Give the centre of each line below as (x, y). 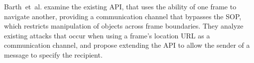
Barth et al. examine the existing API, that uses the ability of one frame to (120, 6)
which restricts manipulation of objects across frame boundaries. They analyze (124, 26)
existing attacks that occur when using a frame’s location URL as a (107, 35)
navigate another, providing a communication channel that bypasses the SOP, (123, 16)
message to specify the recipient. (53, 54)
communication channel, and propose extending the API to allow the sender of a (127, 45)
